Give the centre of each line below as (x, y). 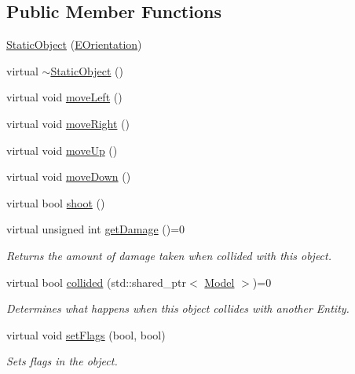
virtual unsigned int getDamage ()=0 (96, 229)
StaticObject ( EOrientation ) (74, 44)
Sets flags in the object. (62, 361)
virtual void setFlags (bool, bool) (86, 334)
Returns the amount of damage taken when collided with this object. (169, 255)
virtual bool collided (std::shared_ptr (97, 282)
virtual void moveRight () (68, 123)
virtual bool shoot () (56, 202)
